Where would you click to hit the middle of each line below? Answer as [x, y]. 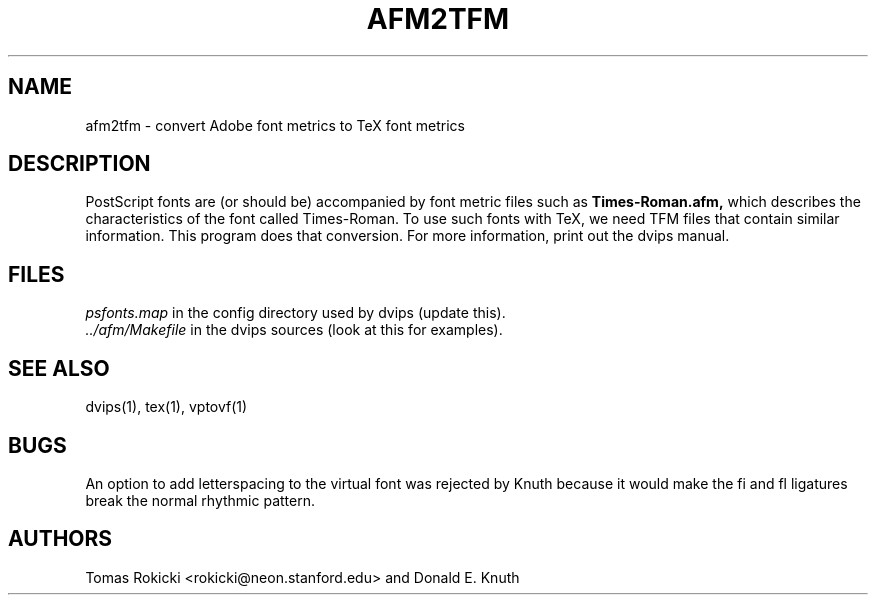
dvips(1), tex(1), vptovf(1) [166, 407]
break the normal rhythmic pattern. [200, 500]
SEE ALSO [59, 368]
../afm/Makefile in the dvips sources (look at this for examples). [294, 330]
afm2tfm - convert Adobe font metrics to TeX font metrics [275, 125]
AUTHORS [60, 539]
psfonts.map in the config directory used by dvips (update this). [295, 313]
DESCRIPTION [79, 164]
